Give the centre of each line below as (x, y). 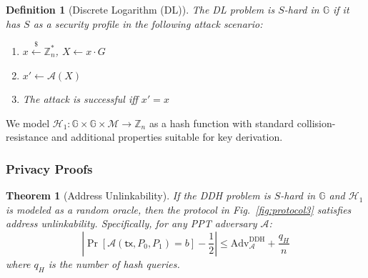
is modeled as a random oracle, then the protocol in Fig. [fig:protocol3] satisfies (179, 209)
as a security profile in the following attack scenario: (148, 23)
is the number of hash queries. (114, 263)
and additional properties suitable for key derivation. (167, 137)
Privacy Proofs (49, 168)
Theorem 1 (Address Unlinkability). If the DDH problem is (138, 195)
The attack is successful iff (80, 99)
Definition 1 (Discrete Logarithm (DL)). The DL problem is (140, 9)
